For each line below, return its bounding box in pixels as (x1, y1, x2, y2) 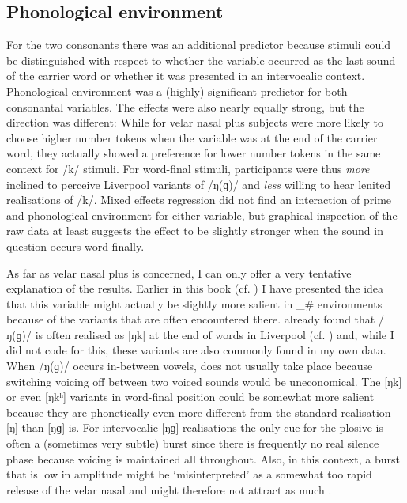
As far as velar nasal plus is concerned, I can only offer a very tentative (6, 264, 352, 281)
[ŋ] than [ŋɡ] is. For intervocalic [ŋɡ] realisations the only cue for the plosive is (6, 419, 383, 436)
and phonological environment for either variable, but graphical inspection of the (6, 206, 398, 223)
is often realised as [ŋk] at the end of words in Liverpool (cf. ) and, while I (35, 326, 394, 342)
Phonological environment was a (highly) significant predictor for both (6, 82, 348, 99)
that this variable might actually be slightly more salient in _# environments (6, 295, 383, 312)
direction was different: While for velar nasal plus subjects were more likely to (6, 114, 383, 130)
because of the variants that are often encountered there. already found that (6, 311, 375, 327)
